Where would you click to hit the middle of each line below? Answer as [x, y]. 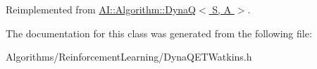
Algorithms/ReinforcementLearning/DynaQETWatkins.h [129, 57]
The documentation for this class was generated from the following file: [159, 33]
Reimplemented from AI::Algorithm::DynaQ [101, 9]
